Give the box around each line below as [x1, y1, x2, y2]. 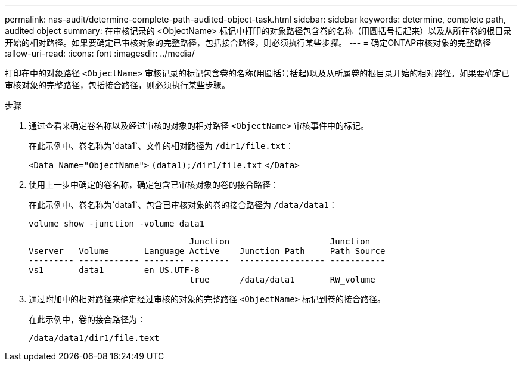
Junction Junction [189, 237, 371, 246]
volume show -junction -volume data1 [29, 219, 205, 228]
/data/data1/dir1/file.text [29, 333, 160, 343]
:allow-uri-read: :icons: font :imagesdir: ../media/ [5, 48, 195, 58]
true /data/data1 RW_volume [189, 275, 375, 284]
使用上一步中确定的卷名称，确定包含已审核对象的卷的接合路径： [29, 179, 279, 190]
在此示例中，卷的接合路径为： [29, 314, 145, 324]
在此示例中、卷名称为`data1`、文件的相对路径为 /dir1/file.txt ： [29, 141, 294, 151]
